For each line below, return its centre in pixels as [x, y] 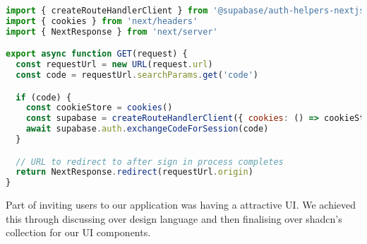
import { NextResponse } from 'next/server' [112, 31]
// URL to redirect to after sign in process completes [150, 162]
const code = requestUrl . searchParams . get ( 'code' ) [137, 75]
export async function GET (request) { [97, 54]
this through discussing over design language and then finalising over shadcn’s [174, 218]
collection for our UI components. [78, 232]
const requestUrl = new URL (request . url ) [114, 65]
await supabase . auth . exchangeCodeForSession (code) [147, 129]
